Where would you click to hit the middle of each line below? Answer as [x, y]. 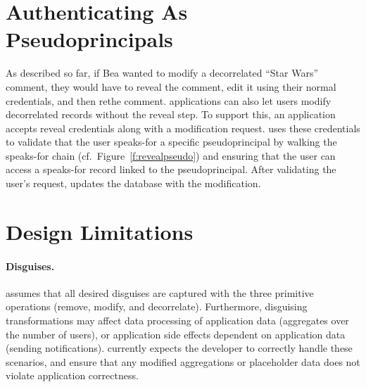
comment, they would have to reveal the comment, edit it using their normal [171, 86]
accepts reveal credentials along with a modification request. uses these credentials [183, 128]
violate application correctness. [72, 375]
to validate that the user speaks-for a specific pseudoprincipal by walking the [171, 142]
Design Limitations [100, 231]
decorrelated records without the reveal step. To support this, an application [171, 114]
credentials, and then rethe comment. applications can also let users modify [169, 100]
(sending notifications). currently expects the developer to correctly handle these [179, 348]
